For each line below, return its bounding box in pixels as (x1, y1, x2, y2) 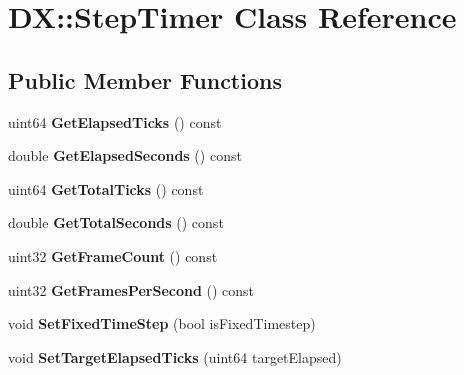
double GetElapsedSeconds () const (8, 145, 242, 166)
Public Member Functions (8, 64, 282, 95)
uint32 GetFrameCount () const (8, 245, 218, 266)
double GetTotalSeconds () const (8, 212, 224, 233)
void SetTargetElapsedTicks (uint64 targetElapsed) (8, 346, 342, 367)
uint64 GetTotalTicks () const (8, 178, 204, 199)
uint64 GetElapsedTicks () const (8, 111, 222, 132)
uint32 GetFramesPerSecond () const (8, 279, 255, 300)
